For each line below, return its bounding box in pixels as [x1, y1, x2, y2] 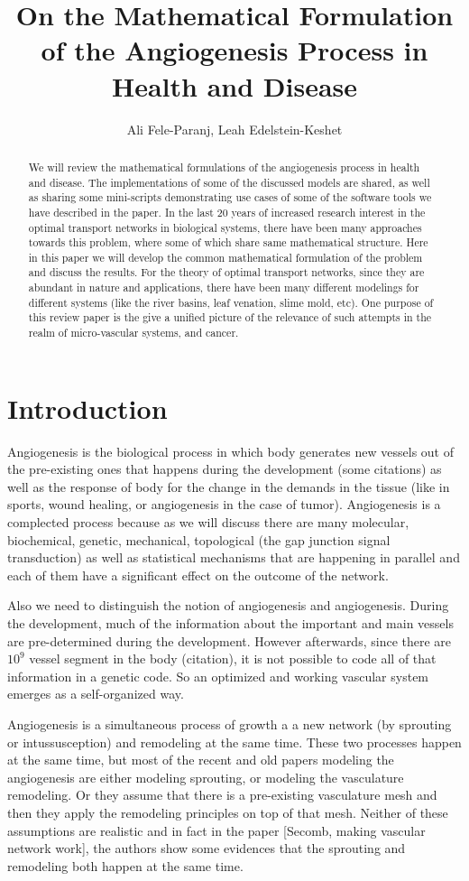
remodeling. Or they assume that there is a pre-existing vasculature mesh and [7, 785, 437, 804]
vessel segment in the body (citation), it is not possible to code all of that [29, 649, 437, 668]
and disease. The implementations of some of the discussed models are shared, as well [28, 174, 430, 190]
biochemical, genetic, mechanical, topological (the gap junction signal [7, 530, 391, 549]
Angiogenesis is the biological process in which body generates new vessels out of [7, 441, 454, 460]
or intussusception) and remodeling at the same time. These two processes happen [7, 732, 462, 751]
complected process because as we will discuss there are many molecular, [7, 513, 409, 532]
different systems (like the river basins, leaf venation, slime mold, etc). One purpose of [28, 294, 434, 310]
